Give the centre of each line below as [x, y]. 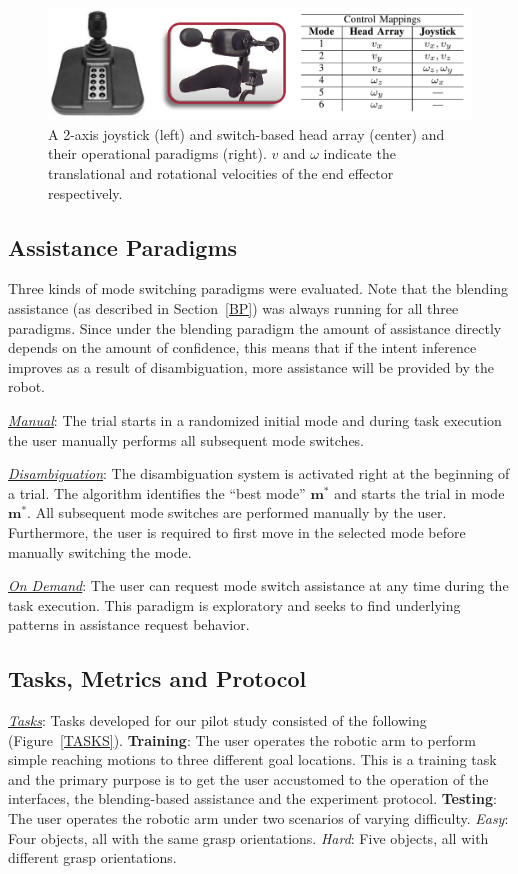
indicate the [359, 153]
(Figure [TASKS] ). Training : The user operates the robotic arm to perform [242, 739]
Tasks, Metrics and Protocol [157, 678]
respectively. [85, 192]
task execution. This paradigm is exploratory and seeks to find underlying [234, 604]
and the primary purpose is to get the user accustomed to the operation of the [248, 778]
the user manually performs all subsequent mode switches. [186, 439]
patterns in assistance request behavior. [129, 624]
